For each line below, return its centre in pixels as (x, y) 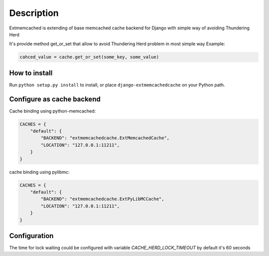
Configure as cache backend (55, 99)
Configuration (31, 236)
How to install (31, 73)
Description (34, 13)
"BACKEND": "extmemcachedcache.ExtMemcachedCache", (105, 138)
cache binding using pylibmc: (39, 172)
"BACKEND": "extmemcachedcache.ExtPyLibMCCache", (102, 199)
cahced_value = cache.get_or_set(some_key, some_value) (89, 57)
